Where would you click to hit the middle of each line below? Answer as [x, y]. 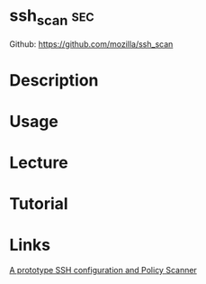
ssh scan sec [52, 17]
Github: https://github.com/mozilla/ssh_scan [91, 44]
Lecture [39, 163]
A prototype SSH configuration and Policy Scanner [103, 270]
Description [54, 80]
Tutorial [39, 204]
